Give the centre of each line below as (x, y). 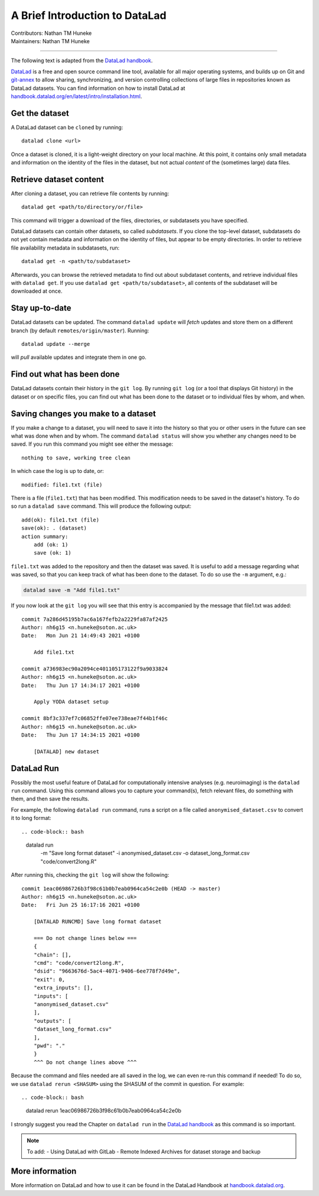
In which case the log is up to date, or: (58, 471)
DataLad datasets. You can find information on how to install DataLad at (98, 88)
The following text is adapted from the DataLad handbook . (82, 61)
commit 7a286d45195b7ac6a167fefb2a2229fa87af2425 (95, 619)
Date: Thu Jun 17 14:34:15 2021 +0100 (81, 735)
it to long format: (31, 818)
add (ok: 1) (51, 544)
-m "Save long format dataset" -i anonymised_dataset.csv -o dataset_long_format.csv (145, 853)
